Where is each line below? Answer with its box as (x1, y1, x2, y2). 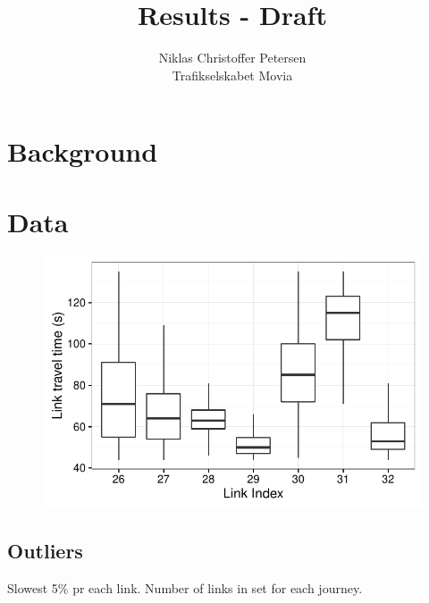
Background (7, 133, 158, 170)
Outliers (7, 537, 83, 565)
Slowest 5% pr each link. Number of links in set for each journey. (7, 579, 363, 598)
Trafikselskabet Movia (172, 65, 293, 84)
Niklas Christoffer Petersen (158, 48, 307, 67)
